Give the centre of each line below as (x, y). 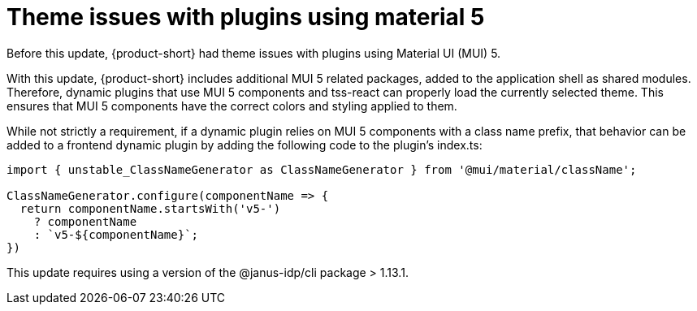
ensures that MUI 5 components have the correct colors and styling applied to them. (232, 106)
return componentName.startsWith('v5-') (150, 208)
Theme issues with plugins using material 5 (246, 17)
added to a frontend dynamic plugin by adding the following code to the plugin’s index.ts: (245, 145)
